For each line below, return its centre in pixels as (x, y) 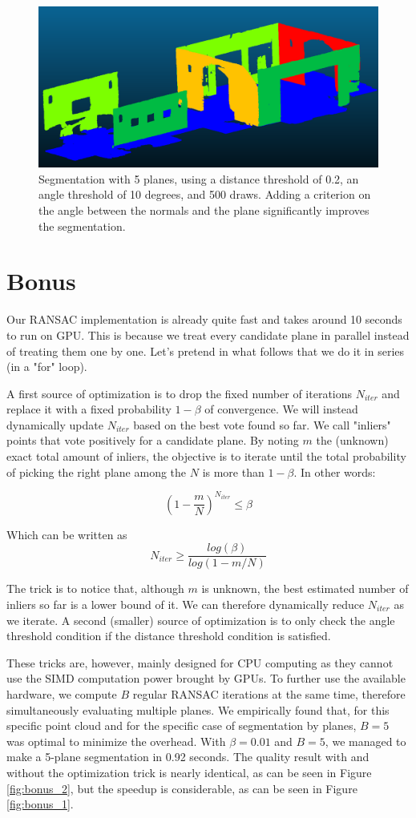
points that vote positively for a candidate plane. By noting (153, 440)
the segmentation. (82, 226)
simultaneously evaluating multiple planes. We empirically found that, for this (198, 709)
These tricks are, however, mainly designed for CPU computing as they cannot (200, 662)
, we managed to (366, 741)
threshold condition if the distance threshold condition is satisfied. (169, 636)
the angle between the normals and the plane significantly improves (204, 210)
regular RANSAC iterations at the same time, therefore (269, 693)
